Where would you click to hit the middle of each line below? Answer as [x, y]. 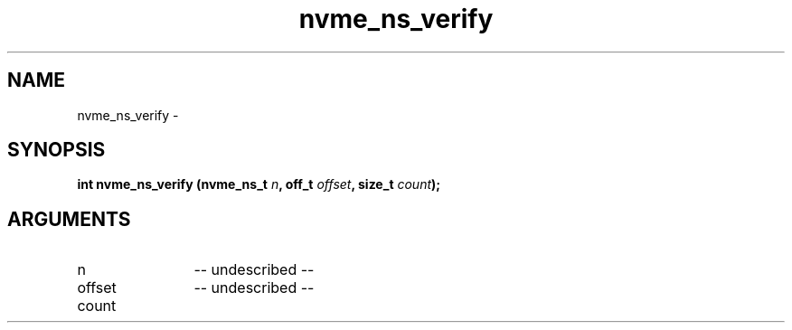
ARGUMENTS [69, 219]
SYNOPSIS [57, 150]
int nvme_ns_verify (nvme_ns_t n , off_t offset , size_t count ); [259, 184]
